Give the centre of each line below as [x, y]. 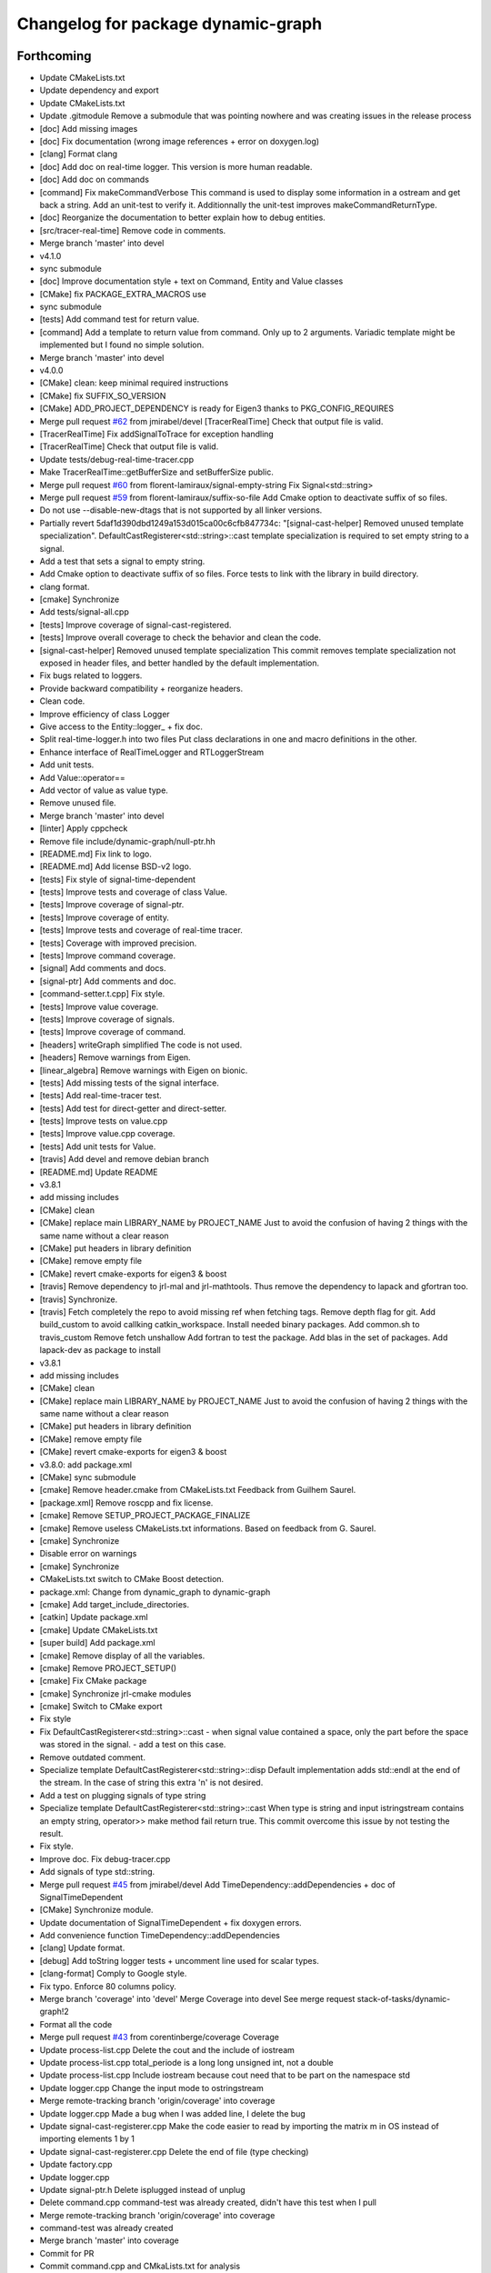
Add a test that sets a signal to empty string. [122, 561]
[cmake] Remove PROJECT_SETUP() [108, 1667]
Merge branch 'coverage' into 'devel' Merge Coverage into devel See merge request [197, 1999]
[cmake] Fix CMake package [93, 1681]
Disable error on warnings [88, 1554]
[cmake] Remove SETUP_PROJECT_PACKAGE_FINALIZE [145, 1516]
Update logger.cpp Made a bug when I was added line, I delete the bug [173, 2113]
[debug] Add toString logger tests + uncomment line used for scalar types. [180, 1960]
